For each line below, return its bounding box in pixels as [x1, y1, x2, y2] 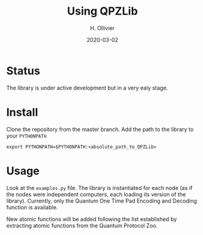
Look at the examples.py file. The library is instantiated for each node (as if [6, 184, 193, 191]
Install [6, 105, 38, 119]
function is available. [6, 203, 59, 211]
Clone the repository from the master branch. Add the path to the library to [6, 125, 194, 133]
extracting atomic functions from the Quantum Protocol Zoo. [6, 222, 158, 229]
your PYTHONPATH [6, 132, 47, 139]
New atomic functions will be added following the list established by [6, 215, 177, 223]
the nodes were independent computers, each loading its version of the [6, 191, 186, 198]
